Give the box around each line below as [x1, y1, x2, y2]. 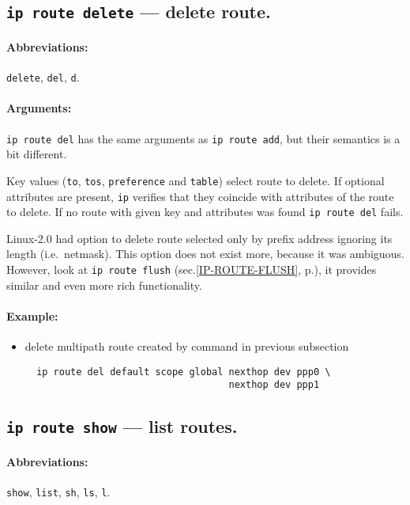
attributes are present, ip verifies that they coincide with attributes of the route [6, 188, 394, 204]
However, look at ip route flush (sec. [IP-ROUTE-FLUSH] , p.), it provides [6, 261, 377, 278]
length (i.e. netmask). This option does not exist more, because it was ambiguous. [6, 245, 404, 262]
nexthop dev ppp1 [228, 379, 320, 391]
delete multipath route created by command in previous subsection [24, 338, 349, 355]
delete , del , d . [6, 69, 80, 85]
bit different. [6, 146, 67, 162]
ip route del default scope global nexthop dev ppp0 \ [36, 366, 331, 378]
